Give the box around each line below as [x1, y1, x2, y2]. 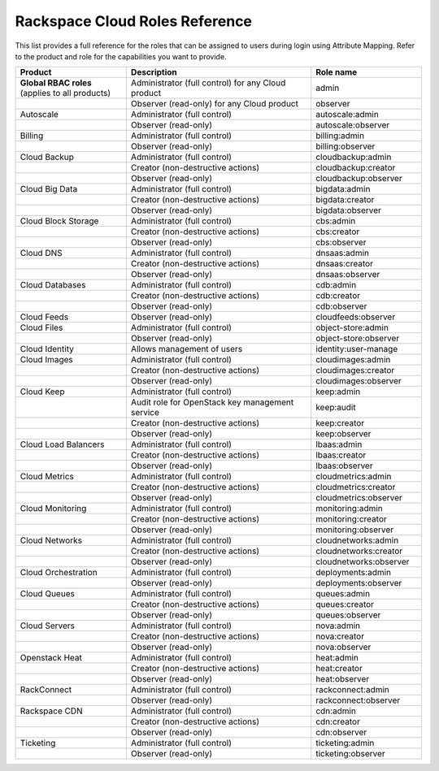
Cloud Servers [20, 620, 75, 631]
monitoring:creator [315, 513, 387, 525]
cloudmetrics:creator [315, 482, 396, 493]
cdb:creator [315, 290, 361, 301]
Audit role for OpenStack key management [130, 396, 294, 408]
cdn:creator [315, 716, 361, 727]
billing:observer [315, 141, 376, 152]
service [130, 407, 160, 418]
